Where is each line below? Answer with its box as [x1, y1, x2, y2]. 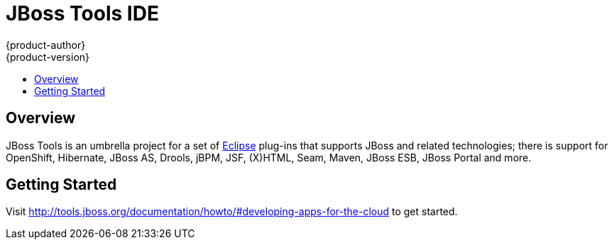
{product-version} [6, 50, 90, 63]
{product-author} [6, 38, 86, 51]
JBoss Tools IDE [6, 1, 159, 25]
